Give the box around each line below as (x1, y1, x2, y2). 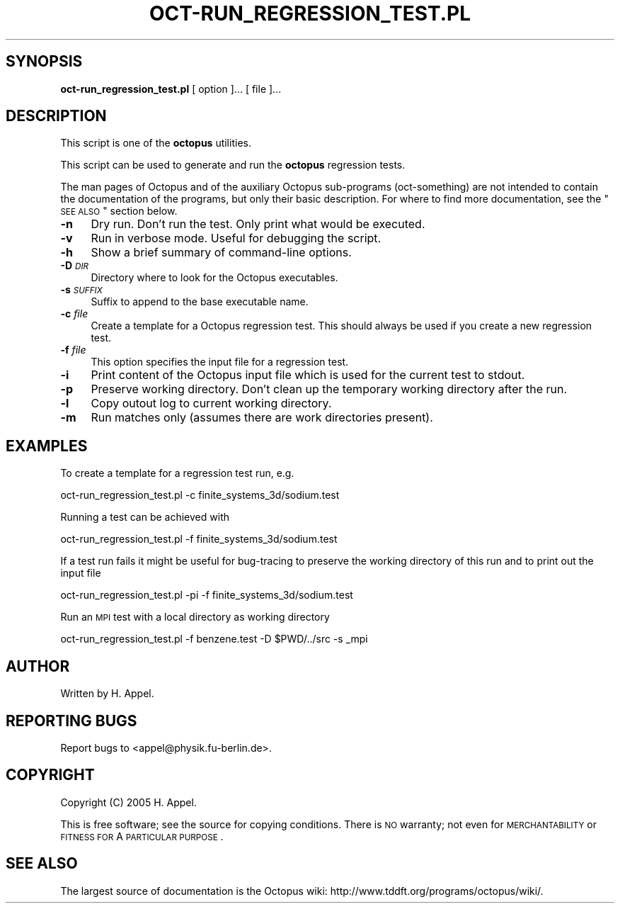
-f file (60, 344, 86, 356)
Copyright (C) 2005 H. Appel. (60, 796, 197, 808)
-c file (60, 307, 88, 320)
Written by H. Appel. (60, 687, 154, 700)
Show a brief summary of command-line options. (91, 245, 352, 260)
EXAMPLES (6, 436, 88, 455)
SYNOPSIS (6, 52, 83, 71)
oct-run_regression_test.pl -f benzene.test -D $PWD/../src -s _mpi (60, 633, 368, 645)
